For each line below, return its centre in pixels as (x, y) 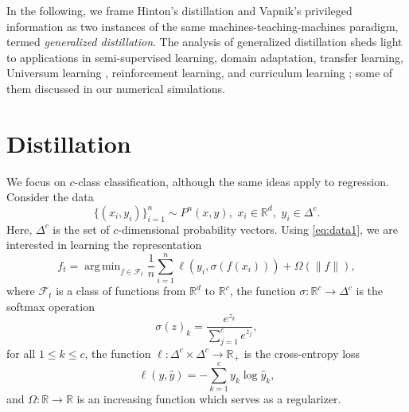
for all (21, 353)
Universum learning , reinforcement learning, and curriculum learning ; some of (200, 73)
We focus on (36, 181)
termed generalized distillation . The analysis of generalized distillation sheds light (204, 42)
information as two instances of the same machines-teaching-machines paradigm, (203, 26)
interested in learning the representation (104, 245)
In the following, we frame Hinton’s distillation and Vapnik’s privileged (179, 10)
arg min (103, 266)
